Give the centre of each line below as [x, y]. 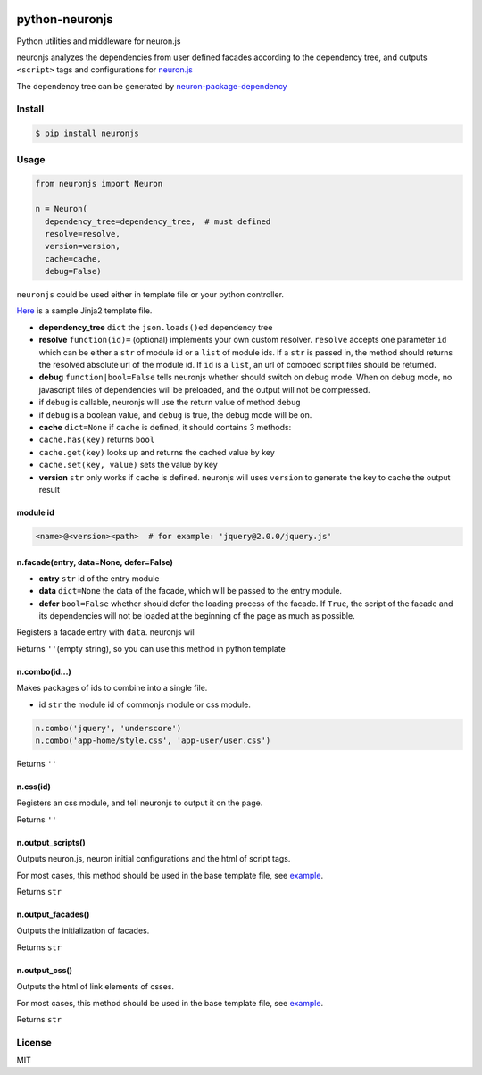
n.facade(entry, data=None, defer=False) [95, 562]
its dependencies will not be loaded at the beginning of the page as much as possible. [197, 616]
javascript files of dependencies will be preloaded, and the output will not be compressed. [204, 389]
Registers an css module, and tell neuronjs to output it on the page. [140, 803]
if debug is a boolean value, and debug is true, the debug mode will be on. [175, 414]
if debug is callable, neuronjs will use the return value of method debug [170, 403]
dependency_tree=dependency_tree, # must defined [158, 221]
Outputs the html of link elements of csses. [95, 987]
